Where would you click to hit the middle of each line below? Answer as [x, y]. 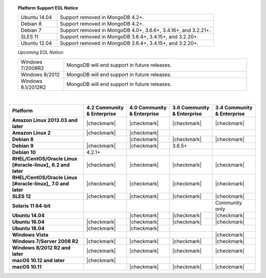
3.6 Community [191, 107]
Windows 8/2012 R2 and [41, 248]
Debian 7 [31, 31]
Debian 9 [23, 146]
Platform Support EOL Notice [48, 8]
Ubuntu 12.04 [36, 43]
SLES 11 [30, 37]
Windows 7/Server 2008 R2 [45, 242]
